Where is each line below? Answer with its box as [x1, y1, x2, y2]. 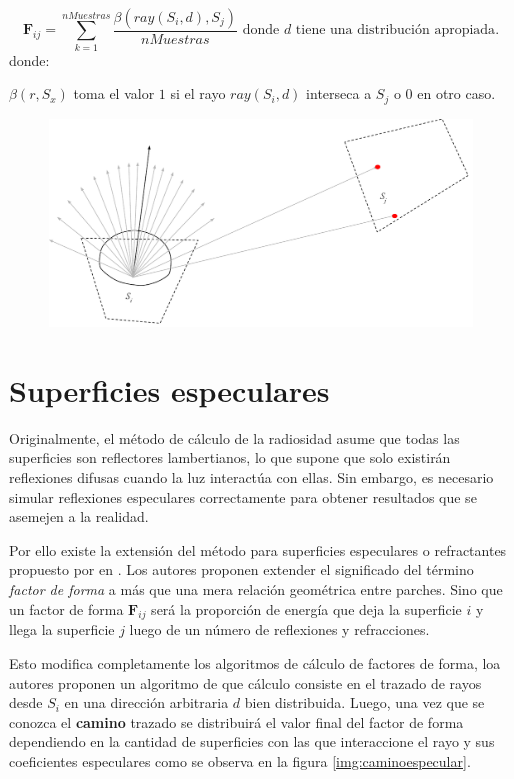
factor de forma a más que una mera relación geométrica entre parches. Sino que [9, 578, 503, 599]
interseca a [306, 83, 372, 104]
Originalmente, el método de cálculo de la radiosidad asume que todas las [9, 427, 460, 448]
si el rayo [170, 83, 226, 104]
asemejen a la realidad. [9, 506, 149, 527]
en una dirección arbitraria [64, 692, 229, 713]
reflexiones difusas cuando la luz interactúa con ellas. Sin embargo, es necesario [9, 466, 494, 487]
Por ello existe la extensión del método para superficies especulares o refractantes [9, 539, 507, 560]
